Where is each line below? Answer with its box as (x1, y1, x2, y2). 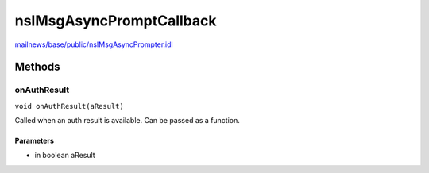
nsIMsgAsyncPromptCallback (14, 12, 217, 29)
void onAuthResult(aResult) (14, 102, 125, 110)
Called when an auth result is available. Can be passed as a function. (14, 116, 240, 125)
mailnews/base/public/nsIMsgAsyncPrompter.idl (14, 40, 174, 49)
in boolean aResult (34, 151, 95, 160)
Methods (14, 60, 60, 74)
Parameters (14, 136, 55, 146)
